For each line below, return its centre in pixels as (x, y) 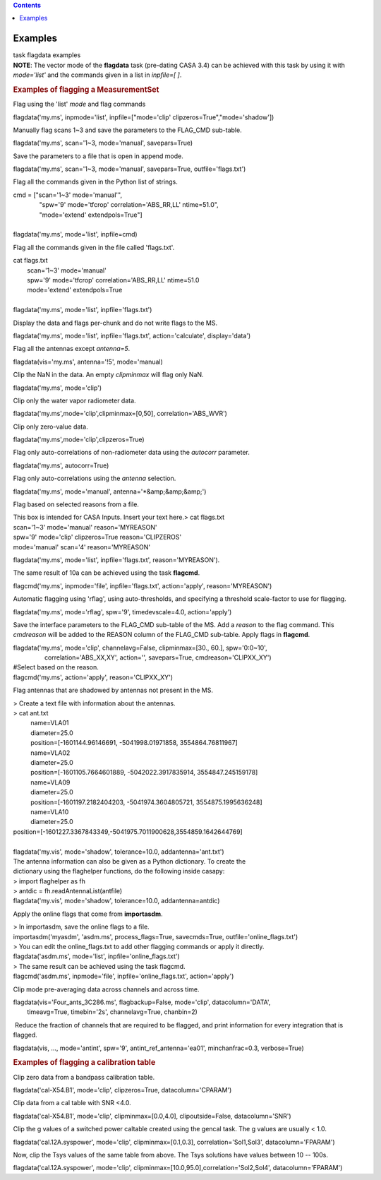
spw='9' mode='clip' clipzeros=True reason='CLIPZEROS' (97, 537)
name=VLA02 (50, 753)
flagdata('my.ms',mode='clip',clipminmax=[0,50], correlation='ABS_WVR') (120, 414)
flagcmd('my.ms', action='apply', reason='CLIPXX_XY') (93, 677)
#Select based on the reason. (56, 667)
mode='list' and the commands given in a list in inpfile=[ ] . (97, 75)
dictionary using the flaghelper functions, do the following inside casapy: (119, 871)
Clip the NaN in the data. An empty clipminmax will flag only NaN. (108, 375)
